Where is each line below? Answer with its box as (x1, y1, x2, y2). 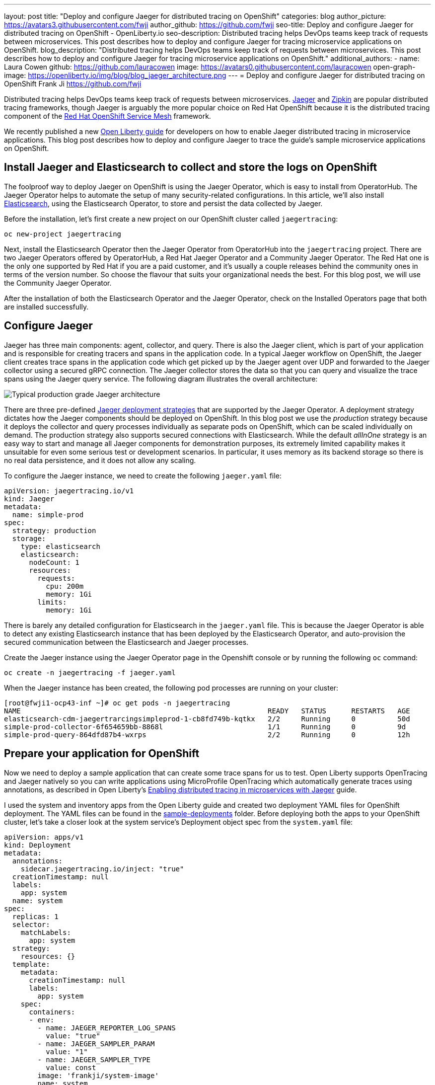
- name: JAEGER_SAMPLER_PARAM (37, 1039, 155, 1048)
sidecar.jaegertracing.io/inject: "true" (20, 864, 184, 873)
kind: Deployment (4, 841, 71, 849)
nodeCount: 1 (29, 558, 79, 566)
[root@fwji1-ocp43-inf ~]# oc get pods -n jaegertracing (4, 698, 230, 707)
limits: (37, 598, 67, 606)
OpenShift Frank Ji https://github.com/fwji (4, 79, 142, 88)
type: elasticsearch (20, 542, 100, 550)
